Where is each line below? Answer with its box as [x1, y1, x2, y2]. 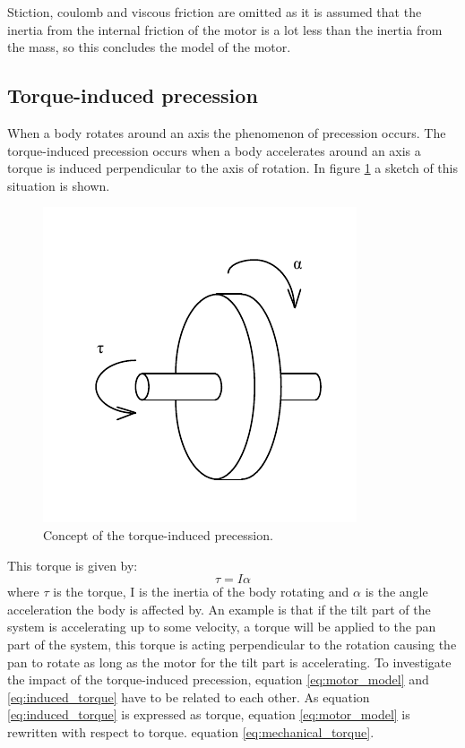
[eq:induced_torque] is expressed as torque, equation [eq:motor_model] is [7, 705, 410, 724]
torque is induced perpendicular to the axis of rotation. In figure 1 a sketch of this [7, 159, 458, 177]
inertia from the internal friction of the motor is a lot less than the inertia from [7, 20, 443, 39]
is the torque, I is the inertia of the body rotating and [53, 582, 349, 601]
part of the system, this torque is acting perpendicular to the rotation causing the [7, 634, 457, 653]
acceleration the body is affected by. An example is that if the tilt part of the [7, 599, 431, 618]
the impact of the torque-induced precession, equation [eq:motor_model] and [7, 670, 429, 689]
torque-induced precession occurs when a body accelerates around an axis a [7, 141, 421, 159]
